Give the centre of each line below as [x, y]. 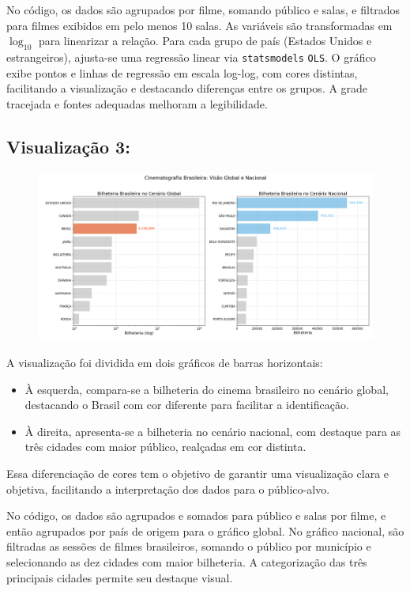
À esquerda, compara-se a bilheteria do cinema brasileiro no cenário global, [207, 389]
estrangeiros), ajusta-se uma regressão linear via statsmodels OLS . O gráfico [191, 57]
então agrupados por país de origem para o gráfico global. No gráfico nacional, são [205, 530]
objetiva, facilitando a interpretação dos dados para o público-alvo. [168, 489]
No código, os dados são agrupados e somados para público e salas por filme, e [196, 515]
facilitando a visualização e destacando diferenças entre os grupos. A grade [187, 88]
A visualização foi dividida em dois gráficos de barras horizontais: [165, 363]
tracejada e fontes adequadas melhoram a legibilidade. [137, 103]
